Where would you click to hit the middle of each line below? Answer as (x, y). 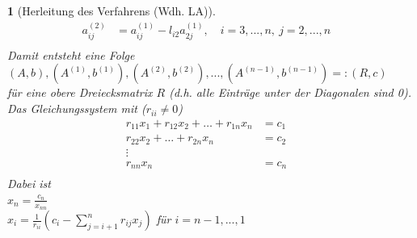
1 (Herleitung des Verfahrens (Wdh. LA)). (112, 10)
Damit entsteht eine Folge (71, 54)
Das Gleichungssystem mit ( (77, 109)
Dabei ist (29, 184)
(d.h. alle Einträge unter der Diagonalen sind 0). (290, 92)
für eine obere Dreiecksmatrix (80, 92)
